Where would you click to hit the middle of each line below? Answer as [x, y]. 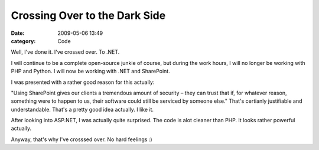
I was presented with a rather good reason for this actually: [83, 82]
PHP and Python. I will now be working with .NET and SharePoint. [91, 71]
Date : [18, 33]
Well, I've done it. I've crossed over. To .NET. [65, 52]
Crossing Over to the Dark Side [88, 15]
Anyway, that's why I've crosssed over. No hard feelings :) [82, 139]
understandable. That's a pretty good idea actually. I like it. [82, 109]
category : [23, 41]
